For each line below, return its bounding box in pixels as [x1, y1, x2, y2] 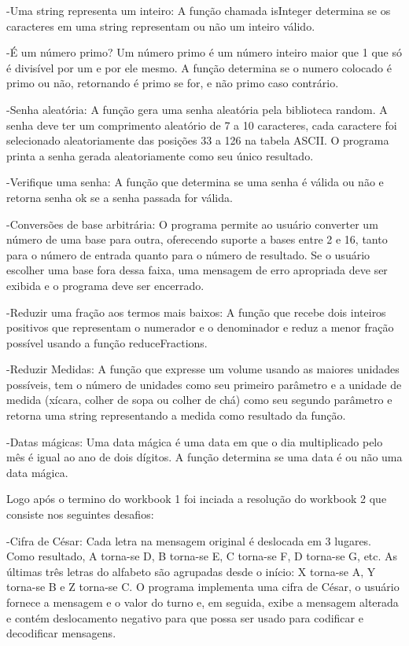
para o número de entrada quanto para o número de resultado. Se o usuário [6, 246, 370, 262]
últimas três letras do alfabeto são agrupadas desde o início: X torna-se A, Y [6, 563, 376, 579]
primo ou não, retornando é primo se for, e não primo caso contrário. [6, 75, 339, 91]
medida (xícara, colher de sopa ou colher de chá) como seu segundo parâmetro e [6, 391, 392, 408]
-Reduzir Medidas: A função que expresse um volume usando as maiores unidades [6, 361, 400, 377]
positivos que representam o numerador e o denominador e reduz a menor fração [6, 319, 394, 336]
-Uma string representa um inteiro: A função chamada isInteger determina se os [6, 2, 391, 18]
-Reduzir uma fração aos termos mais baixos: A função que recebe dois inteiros [6, 303, 386, 320]
